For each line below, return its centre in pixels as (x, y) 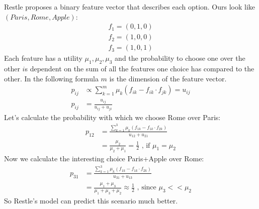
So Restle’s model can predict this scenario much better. (91, 201)
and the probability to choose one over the (180, 58)
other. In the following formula (51, 78)
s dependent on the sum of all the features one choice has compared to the (140, 69)
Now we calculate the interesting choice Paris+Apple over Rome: (104, 159)
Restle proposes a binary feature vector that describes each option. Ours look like (130, 7)
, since (147, 188)
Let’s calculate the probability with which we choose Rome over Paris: (112, 117)
